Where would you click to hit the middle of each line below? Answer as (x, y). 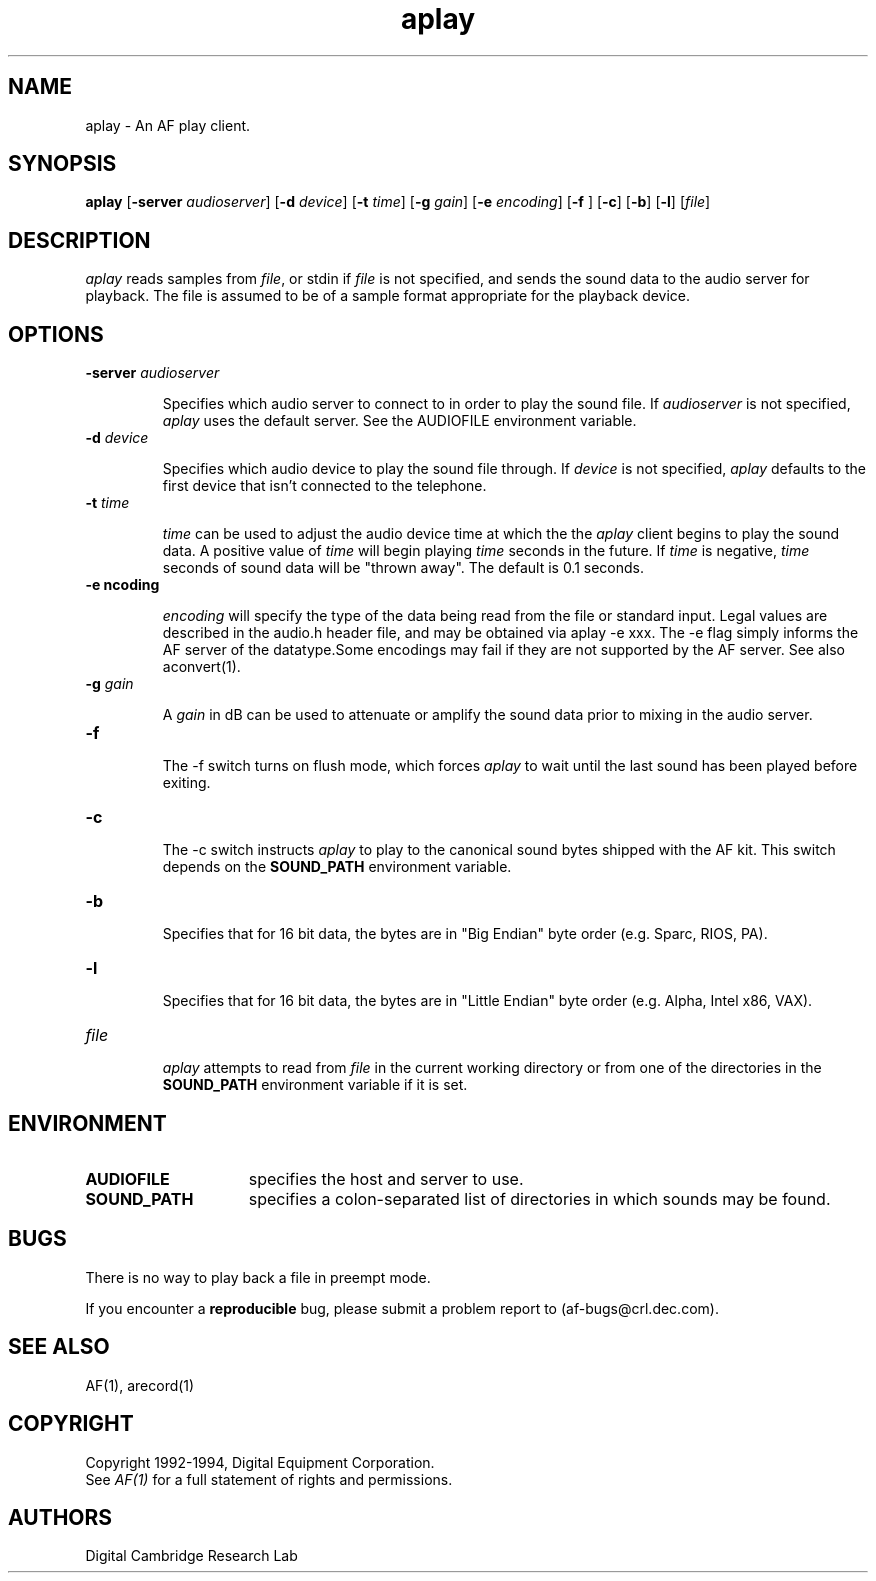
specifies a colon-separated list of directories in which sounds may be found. (539, 1198)
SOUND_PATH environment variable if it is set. (315, 1085)
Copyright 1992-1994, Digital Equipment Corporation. (260, 1462)
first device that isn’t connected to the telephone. (324, 486)
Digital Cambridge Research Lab (191, 1556)
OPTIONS (56, 334)
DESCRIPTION (79, 240)
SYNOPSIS (62, 164)
